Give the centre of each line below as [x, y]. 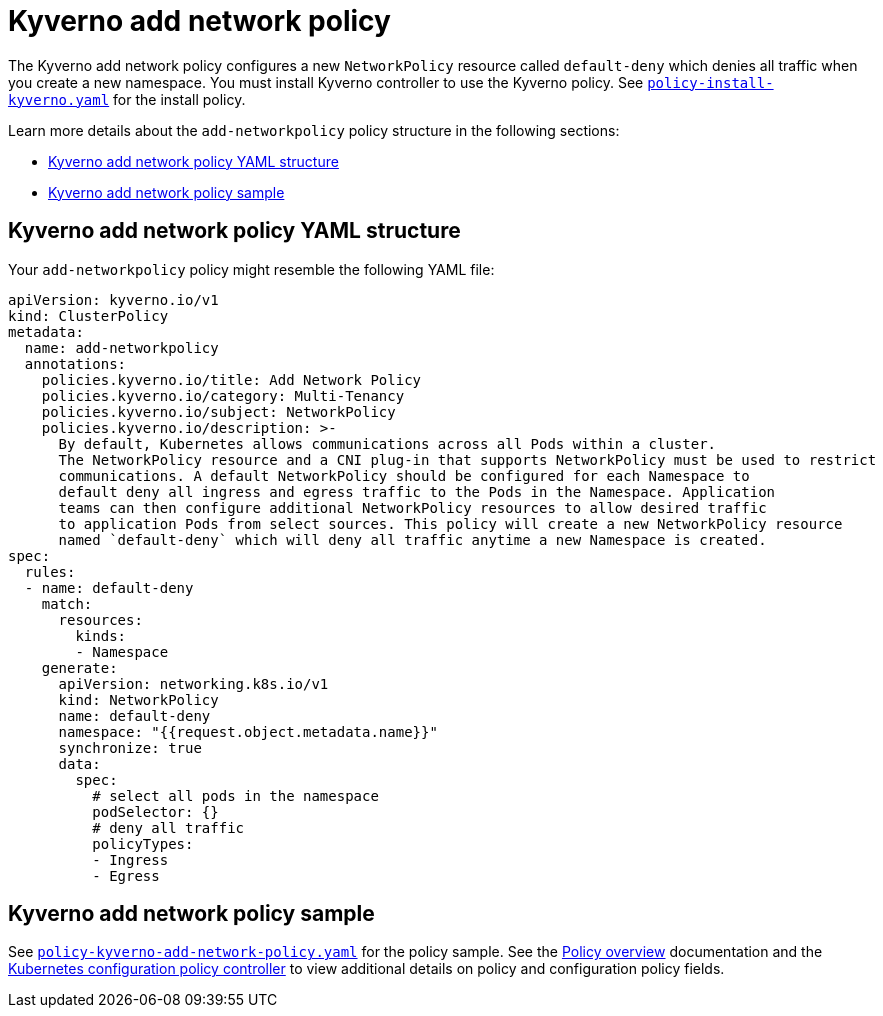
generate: [79, 667]
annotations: [75, 363]
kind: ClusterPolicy [88, 315]
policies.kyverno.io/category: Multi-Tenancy [223, 395]
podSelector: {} [155, 811]
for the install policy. [179, 99]
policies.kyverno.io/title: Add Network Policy [231, 379]
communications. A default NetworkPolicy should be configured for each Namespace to [404, 475]
